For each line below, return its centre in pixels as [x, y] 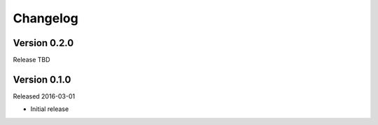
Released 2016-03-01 [44, 96]
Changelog [45, 18]
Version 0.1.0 [42, 79]
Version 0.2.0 [43, 43]
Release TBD [31, 60]
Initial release [50, 109]
